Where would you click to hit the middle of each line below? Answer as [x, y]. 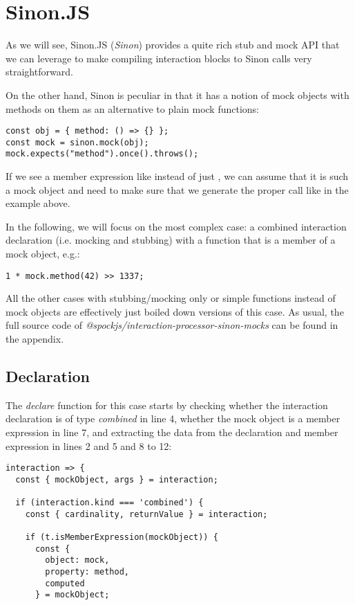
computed [65, 583]
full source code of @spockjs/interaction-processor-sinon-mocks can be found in [172, 325]
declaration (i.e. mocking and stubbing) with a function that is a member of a [171, 240]
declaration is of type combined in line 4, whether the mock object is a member [173, 418]
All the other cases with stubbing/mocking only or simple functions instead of [171, 298]
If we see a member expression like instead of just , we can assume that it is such [177, 176]
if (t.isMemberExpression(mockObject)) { [122, 538]
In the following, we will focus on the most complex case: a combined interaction [176, 226]
